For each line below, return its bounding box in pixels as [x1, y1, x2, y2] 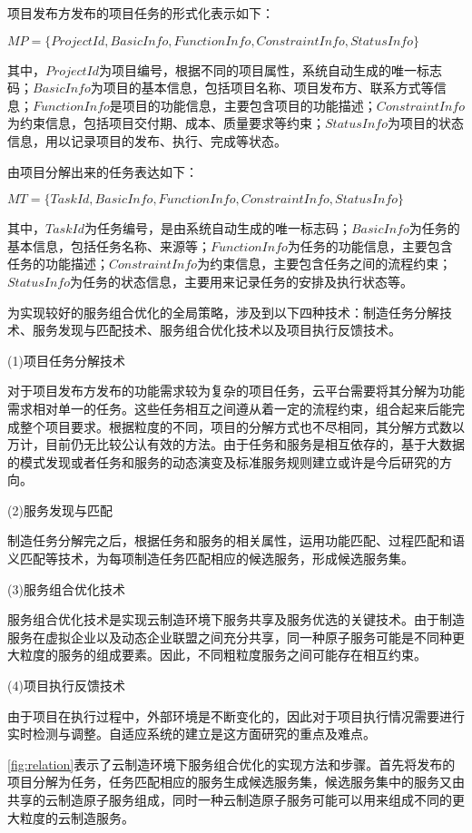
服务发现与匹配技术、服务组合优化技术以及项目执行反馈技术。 [32, 320, 401, 339]
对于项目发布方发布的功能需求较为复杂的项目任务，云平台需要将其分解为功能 [7, 381, 465, 400]
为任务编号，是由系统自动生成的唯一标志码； [84, 219, 351, 238]
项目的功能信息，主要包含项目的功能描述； [122, 95, 377, 114]
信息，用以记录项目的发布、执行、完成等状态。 [7, 131, 287, 150]
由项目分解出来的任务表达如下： [7, 162, 198, 181]
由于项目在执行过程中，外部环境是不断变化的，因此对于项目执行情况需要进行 [7, 706, 465, 725]
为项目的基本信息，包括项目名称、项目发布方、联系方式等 [90, 78, 434, 97]
